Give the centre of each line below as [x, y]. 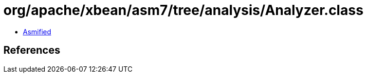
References [32, 50]
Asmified [37, 31]
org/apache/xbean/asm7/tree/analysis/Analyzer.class [183, 10]
